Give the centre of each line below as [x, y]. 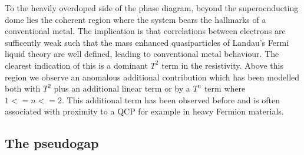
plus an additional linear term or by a [122, 88]
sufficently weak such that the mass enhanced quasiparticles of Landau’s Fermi [147, 42]
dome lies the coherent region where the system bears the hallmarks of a [136, 19]
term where [225, 88]
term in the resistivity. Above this [222, 65]
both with [23, 88]
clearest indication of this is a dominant [76, 65]
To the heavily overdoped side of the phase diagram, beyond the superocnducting [152, 8]
